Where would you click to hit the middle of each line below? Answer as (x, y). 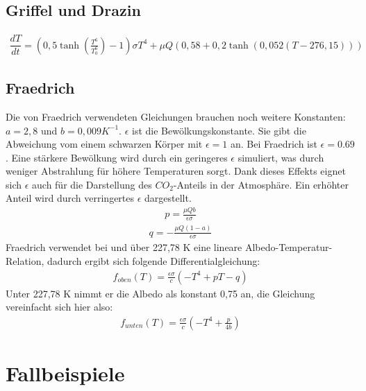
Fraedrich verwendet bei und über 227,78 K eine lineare (124, 247)
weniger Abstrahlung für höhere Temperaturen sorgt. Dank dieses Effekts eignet (176, 171)
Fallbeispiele (65, 373)
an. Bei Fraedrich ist (274, 144)
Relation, (25, 261)
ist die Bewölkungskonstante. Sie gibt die (219, 130)
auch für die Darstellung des (92, 184)
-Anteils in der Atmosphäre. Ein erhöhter (261, 184)
